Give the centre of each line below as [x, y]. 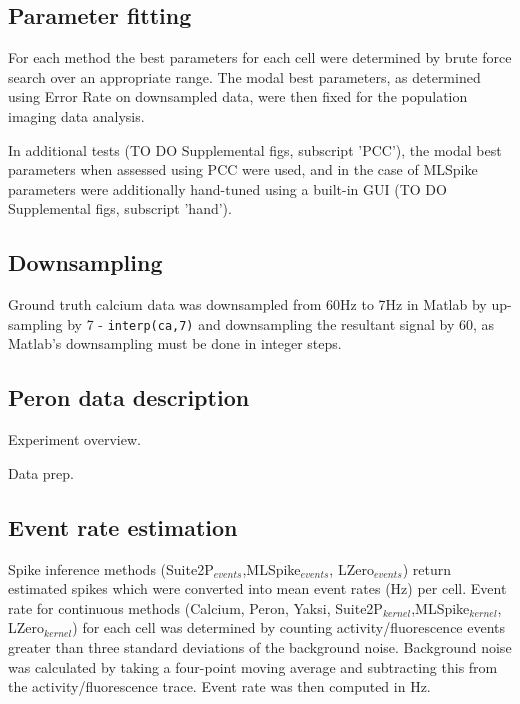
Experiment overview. [74, 439]
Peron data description [129, 397]
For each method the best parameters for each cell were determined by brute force [260, 57]
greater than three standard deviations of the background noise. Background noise [260, 646]
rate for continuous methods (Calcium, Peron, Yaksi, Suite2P [195, 607]
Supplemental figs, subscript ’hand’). [120, 208]
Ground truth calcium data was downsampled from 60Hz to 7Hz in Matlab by [247, 304]
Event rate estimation [123, 526]
